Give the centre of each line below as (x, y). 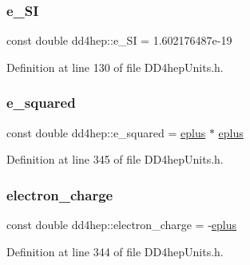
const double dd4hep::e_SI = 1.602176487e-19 (119, 40)
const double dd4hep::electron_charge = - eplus (122, 225)
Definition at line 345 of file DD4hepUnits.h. (115, 159)
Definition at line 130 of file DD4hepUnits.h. (115, 67)
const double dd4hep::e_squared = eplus (106, 132)
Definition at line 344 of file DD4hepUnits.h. (115, 251)
